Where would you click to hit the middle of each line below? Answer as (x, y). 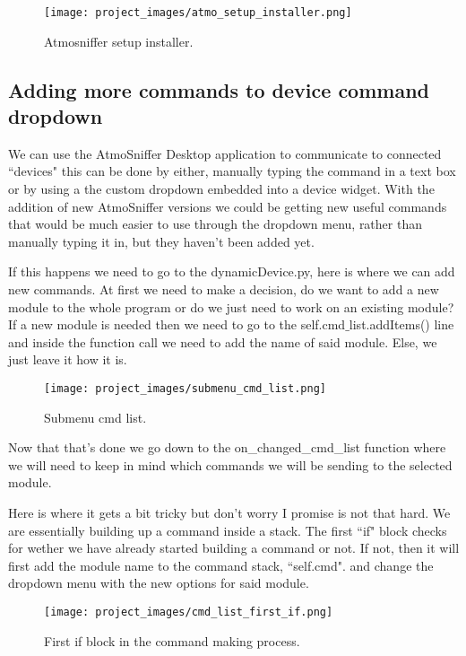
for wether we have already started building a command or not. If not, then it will (234, 548)
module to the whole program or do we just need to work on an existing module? (231, 306)
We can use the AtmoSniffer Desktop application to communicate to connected (225, 153)
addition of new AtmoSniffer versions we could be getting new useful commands (228, 206)
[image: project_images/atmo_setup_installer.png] (198, 13)
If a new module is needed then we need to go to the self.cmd (177, 324)
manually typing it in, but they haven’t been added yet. (161, 241)
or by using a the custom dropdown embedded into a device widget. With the (221, 189)
